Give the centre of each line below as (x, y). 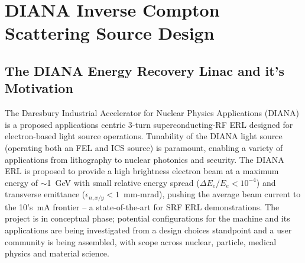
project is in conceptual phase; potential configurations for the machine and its (147, 218)
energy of (22, 182)
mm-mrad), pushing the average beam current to (212, 194)
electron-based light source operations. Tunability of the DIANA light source (144, 136)
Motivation (39, 88)
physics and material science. (57, 253)
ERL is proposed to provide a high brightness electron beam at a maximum (142, 171)
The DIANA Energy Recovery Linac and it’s (145, 70)
